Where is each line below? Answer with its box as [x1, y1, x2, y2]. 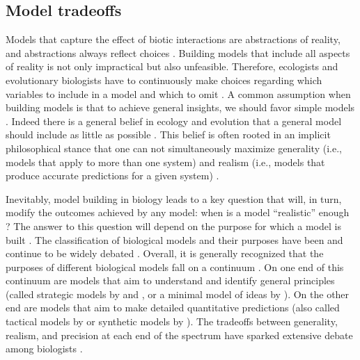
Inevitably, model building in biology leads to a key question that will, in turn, [6, 191, 342, 206]
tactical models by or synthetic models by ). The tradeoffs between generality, [6, 314, 338, 329]
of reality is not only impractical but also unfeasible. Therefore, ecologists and [6, 59, 338, 74]
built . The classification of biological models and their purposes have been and [6, 232, 343, 247]
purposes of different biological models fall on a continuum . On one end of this [6, 259, 344, 274]
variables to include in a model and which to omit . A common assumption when [6, 86, 351, 101]
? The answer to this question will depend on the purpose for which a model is [6, 218, 341, 233]
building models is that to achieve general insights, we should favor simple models [6, 100, 355, 115]
